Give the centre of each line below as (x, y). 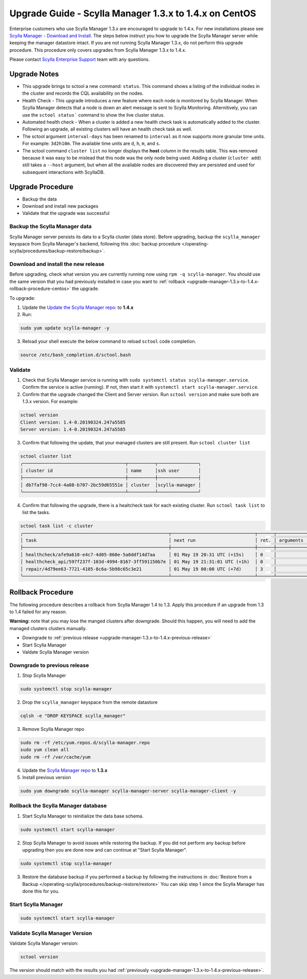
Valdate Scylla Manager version (56, 652)
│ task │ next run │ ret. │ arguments (162, 540)
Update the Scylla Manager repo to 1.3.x (65, 770)
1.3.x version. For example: (50, 402)
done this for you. (41, 891)
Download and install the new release (57, 264)
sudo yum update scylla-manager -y (65, 328)
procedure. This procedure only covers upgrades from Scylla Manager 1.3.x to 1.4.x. (98, 50)
